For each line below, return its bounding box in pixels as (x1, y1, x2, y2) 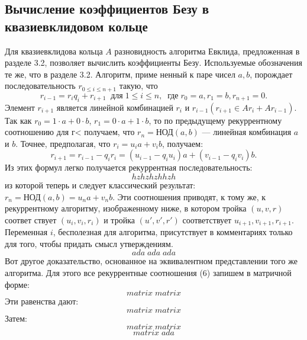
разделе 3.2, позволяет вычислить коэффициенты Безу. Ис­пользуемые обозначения (5, 56, 303, 69)
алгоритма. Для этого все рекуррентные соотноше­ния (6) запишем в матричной (5, 267, 292, 279)
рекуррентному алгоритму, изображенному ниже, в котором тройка (5, 202, 247, 214)
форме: (5, 278, 30, 290)
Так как (5, 114, 32, 126)
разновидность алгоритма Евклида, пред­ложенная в (114, 44, 300, 57)
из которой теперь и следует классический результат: (5, 179, 196, 191)
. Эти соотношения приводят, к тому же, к (112, 190, 266, 203)
